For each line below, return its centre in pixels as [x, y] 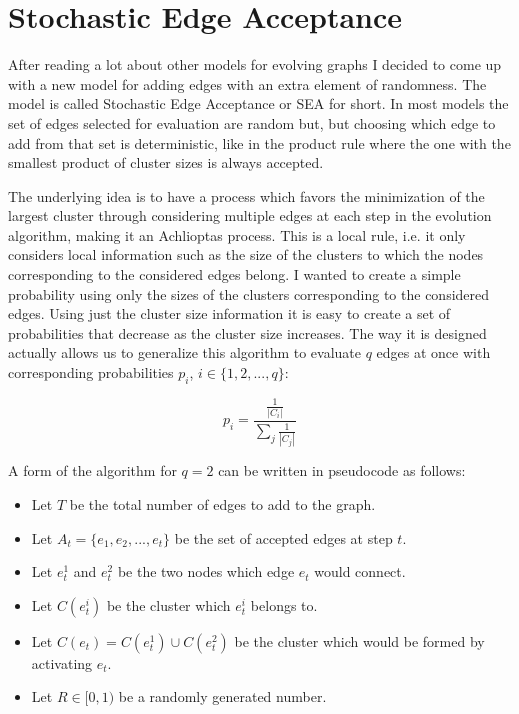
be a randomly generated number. [222, 696]
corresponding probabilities [91, 372]
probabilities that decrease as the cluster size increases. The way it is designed [247, 332]
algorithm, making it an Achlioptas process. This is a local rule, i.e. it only [237, 234]
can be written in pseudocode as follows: [342, 470]
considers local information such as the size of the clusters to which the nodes [246, 254]
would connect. [360, 571]
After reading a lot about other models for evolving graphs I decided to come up [255, 64]
